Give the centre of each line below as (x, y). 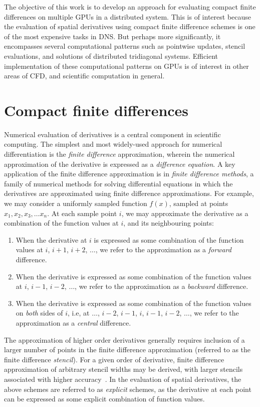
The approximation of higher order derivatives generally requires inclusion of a (124, 339)
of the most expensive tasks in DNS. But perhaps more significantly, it (112, 36)
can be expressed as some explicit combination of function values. (104, 399)
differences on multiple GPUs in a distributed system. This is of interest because (128, 16)
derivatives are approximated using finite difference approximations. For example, (129, 193)
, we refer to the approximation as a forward (163, 249)
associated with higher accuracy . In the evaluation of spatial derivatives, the (123, 379)
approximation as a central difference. (73, 322)
